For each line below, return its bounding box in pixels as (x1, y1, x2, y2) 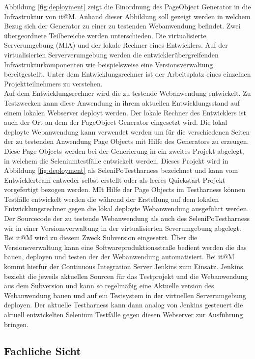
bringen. (4, 319, 28, 329)
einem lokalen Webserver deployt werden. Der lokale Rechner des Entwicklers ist (4, 107, 247, 117)
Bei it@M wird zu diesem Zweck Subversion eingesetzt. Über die (4, 232, 198, 243)
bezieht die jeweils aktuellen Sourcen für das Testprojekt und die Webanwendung (4, 271, 248, 281)
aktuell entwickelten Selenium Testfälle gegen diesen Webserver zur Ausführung (4, 309, 243, 319)
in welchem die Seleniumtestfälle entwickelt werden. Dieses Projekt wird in (4, 155, 228, 166)
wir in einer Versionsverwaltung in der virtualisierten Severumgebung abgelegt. (4, 222, 241, 233)
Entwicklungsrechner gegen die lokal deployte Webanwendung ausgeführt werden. (4, 203, 249, 214)
